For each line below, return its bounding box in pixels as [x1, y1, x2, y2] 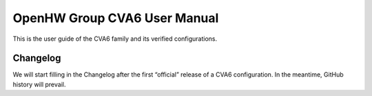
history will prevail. [12, 80, 66, 88]
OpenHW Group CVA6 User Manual [12, 10, 219, 26]
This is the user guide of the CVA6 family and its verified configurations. [12, 35, 217, 43]
